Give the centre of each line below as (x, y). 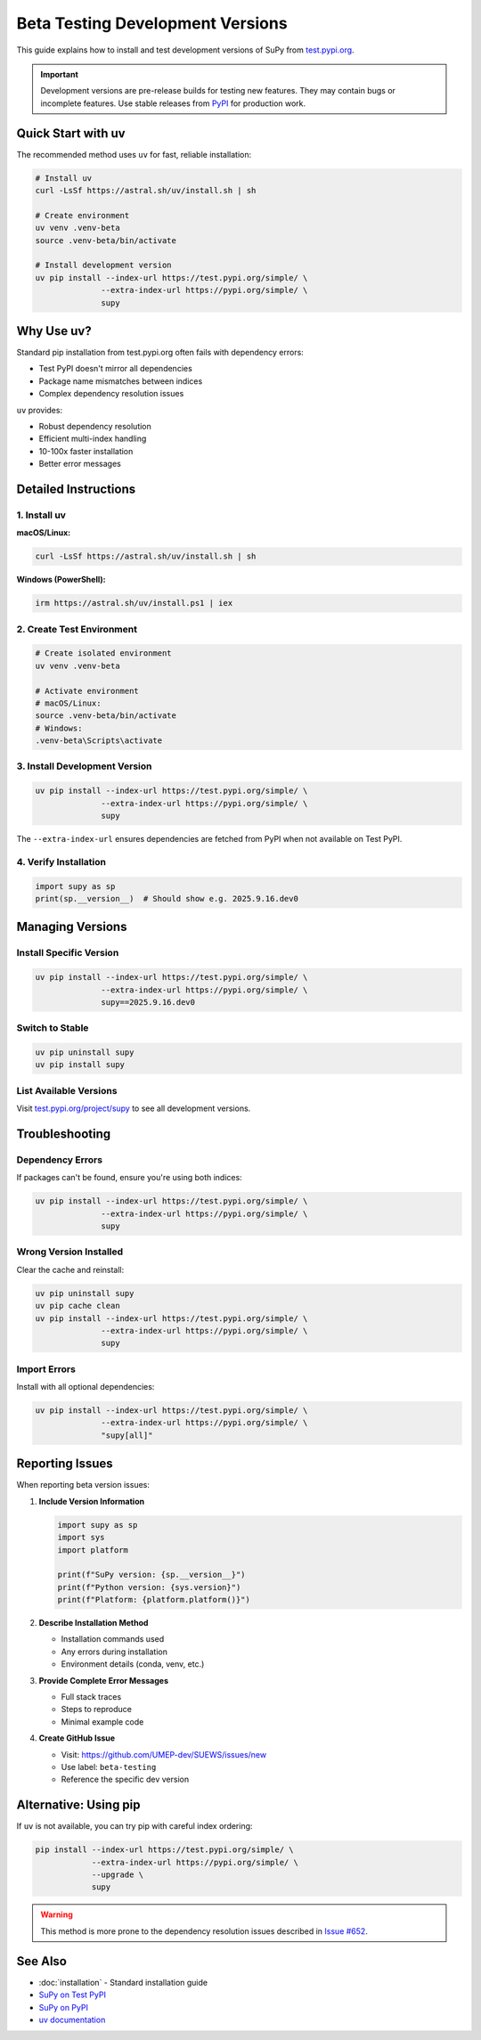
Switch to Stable (53, 1028)
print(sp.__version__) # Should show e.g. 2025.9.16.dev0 (167, 898)
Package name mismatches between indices (121, 381)
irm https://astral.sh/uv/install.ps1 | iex (134, 603)
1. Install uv (41, 515)
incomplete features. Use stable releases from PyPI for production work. (173, 103)
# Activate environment (87, 691)
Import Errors (46, 1369)
